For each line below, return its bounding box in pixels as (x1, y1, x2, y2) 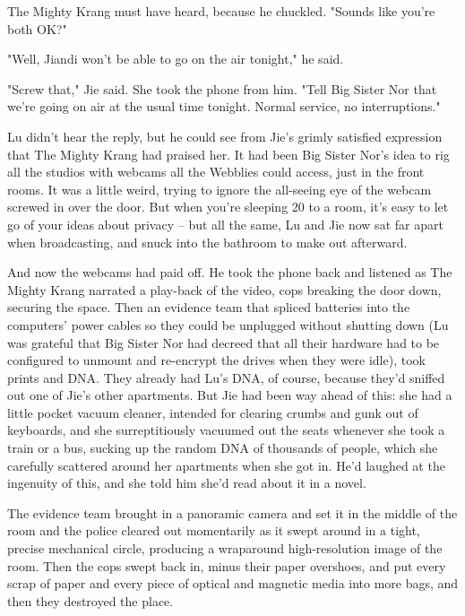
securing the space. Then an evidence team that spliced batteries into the (7, 298, 410, 317)
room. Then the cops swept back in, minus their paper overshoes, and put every (7, 556, 446, 575)
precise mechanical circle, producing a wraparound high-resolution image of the (7, 539, 443, 558)
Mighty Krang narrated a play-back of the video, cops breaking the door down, (7, 280, 442, 299)
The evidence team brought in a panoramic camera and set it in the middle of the (7, 503, 458, 522)
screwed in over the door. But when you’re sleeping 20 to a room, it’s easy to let (7, 197, 449, 216)
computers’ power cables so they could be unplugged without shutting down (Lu (7, 315, 449, 334)
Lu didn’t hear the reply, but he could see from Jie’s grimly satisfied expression (7, 126, 443, 145)
